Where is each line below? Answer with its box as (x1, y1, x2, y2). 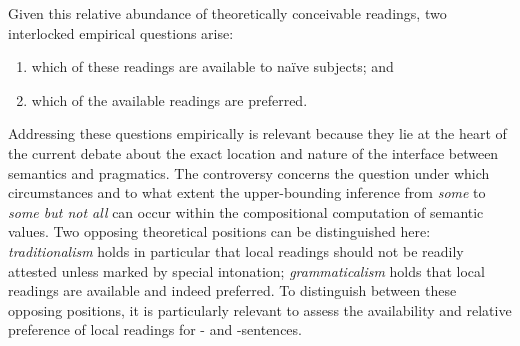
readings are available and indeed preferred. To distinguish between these (8, 280, 457, 301)
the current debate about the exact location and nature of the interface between (8, 142, 499, 163)
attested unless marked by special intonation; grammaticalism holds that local (8, 260, 485, 281)
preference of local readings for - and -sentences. (8, 319, 302, 340)
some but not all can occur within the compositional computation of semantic (8, 201, 484, 222)
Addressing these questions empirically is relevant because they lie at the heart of (8, 123, 507, 144)
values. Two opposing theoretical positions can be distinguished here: (8, 221, 431, 242)
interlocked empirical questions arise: (8, 22, 234, 43)
